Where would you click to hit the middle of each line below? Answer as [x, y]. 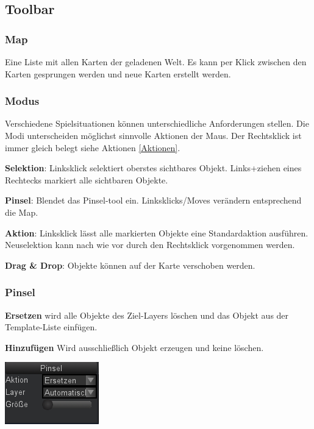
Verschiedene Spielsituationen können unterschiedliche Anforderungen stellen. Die [157, 123]
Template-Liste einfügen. [51, 327]
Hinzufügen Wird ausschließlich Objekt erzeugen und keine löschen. [134, 347]
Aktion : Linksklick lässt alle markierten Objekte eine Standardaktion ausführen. [157, 232]
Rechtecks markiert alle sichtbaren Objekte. [87, 179]
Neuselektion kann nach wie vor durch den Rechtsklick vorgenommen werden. [150, 245]
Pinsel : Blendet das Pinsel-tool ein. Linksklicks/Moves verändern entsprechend [153, 200]
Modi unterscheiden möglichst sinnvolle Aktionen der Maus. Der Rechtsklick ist [153, 135]
